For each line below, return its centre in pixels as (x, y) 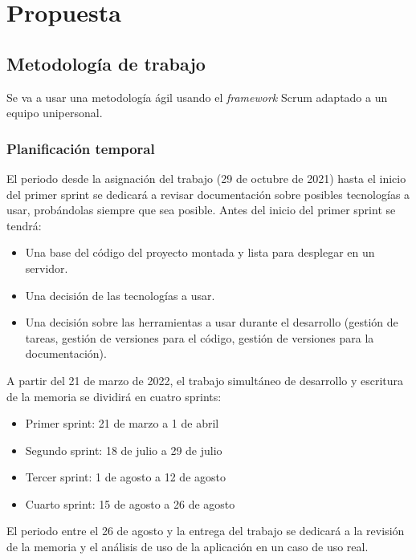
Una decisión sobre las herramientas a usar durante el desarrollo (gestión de (212, 322)
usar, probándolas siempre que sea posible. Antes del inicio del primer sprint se (201, 210)
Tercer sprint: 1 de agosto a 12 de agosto (125, 477)
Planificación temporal (81, 148)
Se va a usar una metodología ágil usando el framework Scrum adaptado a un (197, 97)
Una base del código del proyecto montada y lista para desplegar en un (200, 252)
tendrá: (24, 225)
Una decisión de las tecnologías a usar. (120, 295)
